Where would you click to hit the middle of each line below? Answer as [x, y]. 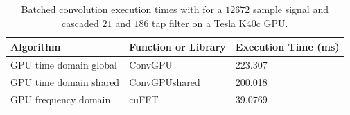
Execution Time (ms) [287, 47]
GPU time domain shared [65, 81]
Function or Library [177, 47]
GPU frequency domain [61, 99]
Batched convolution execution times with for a [122, 9]
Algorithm [36, 47]
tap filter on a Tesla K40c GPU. [220, 23]
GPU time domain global [64, 65]
